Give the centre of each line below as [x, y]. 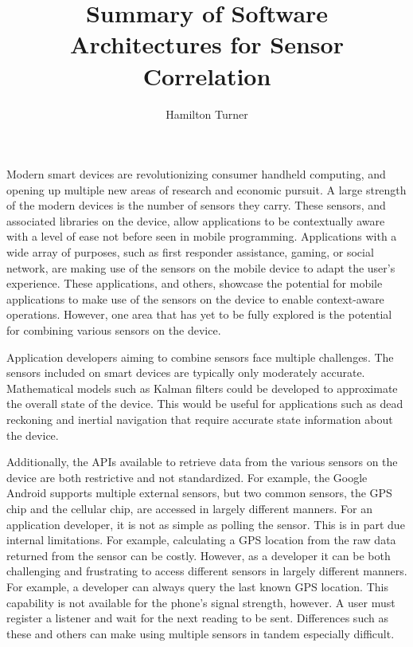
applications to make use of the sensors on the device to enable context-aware [195, 298]
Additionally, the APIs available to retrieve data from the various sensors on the [202, 462]
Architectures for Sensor [207, 44]
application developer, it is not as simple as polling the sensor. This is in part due [206, 524]
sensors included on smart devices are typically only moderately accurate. [186, 373]
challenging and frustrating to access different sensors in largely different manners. [207, 571]
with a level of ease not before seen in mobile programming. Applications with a [202, 236]
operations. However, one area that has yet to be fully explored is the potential [199, 314]
